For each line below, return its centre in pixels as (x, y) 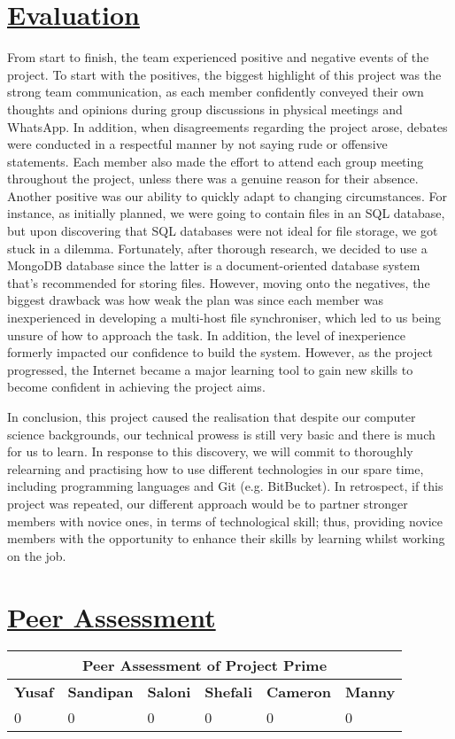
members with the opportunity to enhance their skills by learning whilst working (226, 538)
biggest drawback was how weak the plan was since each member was (196, 300)
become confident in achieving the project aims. (136, 387)
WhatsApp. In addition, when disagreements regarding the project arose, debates (227, 126)
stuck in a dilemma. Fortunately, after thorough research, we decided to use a (217, 248)
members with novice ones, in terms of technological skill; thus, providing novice (225, 521)
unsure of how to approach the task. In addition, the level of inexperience (206, 334)
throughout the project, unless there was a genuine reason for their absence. (213, 179)
